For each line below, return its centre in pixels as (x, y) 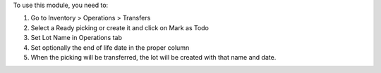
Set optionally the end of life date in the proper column (110, 47)
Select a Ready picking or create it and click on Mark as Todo (120, 27)
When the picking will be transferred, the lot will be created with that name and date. (153, 57)
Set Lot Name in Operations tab (77, 38)
